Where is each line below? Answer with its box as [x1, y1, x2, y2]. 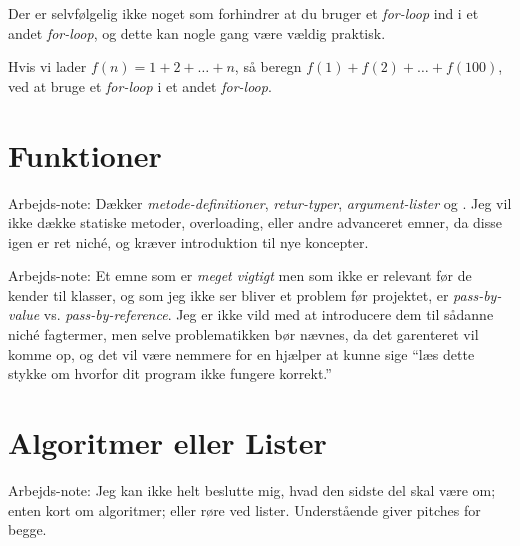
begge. [8, 519, 47, 540]
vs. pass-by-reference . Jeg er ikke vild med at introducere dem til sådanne [43, 304, 494, 325]
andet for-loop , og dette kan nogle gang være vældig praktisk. [8, 22, 386, 43]
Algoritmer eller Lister [8, 422, 327, 463]
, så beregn [234, 56, 302, 77]
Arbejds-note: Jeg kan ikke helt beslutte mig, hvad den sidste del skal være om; [8, 479, 496, 500]
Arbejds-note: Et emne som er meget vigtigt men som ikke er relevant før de [8, 265, 472, 286]
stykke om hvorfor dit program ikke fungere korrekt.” [8, 363, 332, 384]
